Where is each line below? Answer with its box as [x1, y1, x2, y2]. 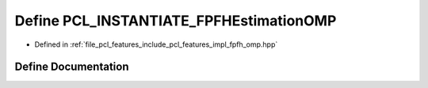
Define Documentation [14, 60, 129, 74]
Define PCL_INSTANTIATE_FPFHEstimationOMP [14, 12, 337, 29]
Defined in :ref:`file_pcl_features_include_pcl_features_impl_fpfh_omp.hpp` [34, 40, 278, 49]
